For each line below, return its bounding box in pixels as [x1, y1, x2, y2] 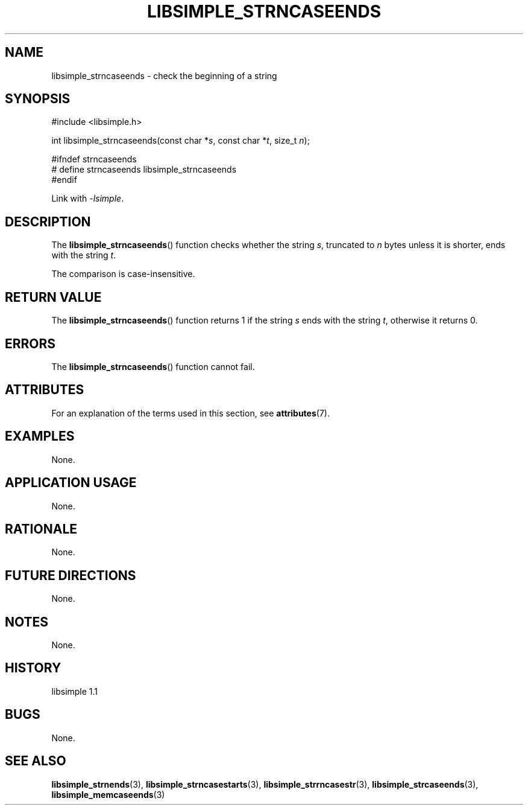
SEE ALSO [5, 753, 66, 769]
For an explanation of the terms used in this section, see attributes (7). [51, 407, 330, 418]
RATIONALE [5, 521, 78, 537]
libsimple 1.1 [51, 686, 98, 697]
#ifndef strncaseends [51, 154, 137, 165]
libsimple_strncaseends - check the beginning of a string [51, 70, 277, 81]
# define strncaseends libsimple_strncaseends [51, 164, 237, 175]
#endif [51, 174, 77, 185]
